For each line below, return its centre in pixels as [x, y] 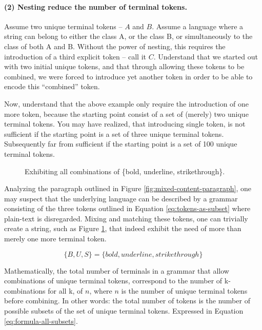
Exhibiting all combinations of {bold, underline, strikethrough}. [125, 171]
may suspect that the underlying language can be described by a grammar [121, 198]
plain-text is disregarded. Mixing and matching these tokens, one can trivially [126, 218]
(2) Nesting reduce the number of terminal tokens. [96, 6]
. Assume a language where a [198, 26]
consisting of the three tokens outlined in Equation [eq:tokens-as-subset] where [127, 208]
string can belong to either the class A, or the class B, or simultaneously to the [128, 36]
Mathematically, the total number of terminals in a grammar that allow [117, 270]
